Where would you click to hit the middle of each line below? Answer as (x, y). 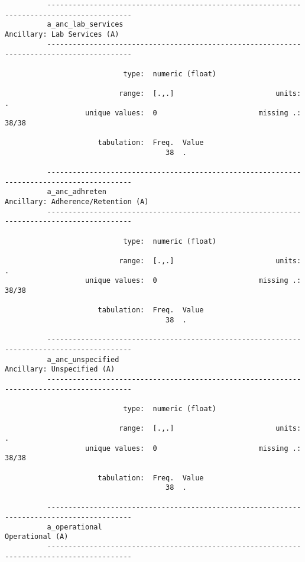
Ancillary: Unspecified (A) (60, 369)
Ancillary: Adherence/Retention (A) (77, 202)
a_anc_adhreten (77, 192)
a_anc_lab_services (85, 25)
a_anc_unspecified (83, 359)
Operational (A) (37, 537)
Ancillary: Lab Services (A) (62, 34)
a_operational (74, 527)
